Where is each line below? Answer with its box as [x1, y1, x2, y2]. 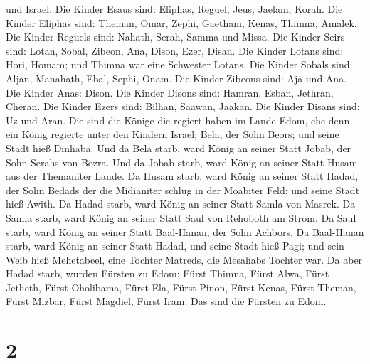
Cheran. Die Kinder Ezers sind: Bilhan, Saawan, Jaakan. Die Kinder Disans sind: [6, 99, 360, 114]
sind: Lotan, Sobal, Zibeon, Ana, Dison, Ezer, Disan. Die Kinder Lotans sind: [6, 43, 344, 58]
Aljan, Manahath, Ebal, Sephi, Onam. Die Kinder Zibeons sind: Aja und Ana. [6, 70, 347, 85]
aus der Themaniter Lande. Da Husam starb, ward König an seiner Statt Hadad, [6, 168, 359, 183]
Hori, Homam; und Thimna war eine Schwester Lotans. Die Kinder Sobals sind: [6, 57, 353, 72]
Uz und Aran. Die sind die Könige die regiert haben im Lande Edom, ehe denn [6, 112, 350, 127]
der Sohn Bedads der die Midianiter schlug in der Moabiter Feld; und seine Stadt [6, 182, 360, 197]
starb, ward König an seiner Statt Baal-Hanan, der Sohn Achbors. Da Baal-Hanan [6, 224, 364, 239]
